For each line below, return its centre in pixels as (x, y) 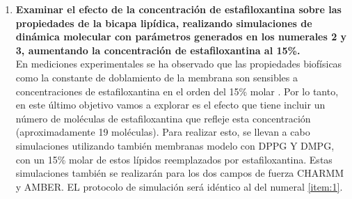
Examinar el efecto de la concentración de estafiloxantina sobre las (178, 9)
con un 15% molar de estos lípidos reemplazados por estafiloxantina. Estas (174, 159)
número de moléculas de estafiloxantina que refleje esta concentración (163, 118)
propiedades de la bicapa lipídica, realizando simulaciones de (164, 23)
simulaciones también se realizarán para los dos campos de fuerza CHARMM (180, 173)
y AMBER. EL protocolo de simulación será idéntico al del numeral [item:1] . (179, 186)
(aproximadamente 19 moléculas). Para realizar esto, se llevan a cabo (163, 132)
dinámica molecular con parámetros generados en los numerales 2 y (181, 37)
